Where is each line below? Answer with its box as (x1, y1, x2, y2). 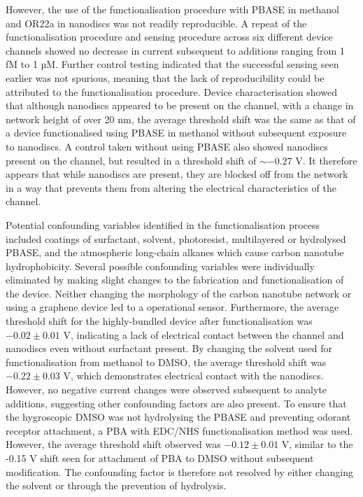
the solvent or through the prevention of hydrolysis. (6, 478, 227, 493)
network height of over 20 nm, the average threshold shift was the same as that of (6, 111, 356, 126)
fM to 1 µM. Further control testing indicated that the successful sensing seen (6, 57, 339, 71)
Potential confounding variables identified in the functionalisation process (6, 217, 320, 232)
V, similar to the (281, 437, 353, 451)
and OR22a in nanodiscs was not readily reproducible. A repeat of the (6, 15, 307, 30)
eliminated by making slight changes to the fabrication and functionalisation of (6, 272, 344, 287)
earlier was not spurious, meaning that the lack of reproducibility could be (6, 70, 325, 85)
